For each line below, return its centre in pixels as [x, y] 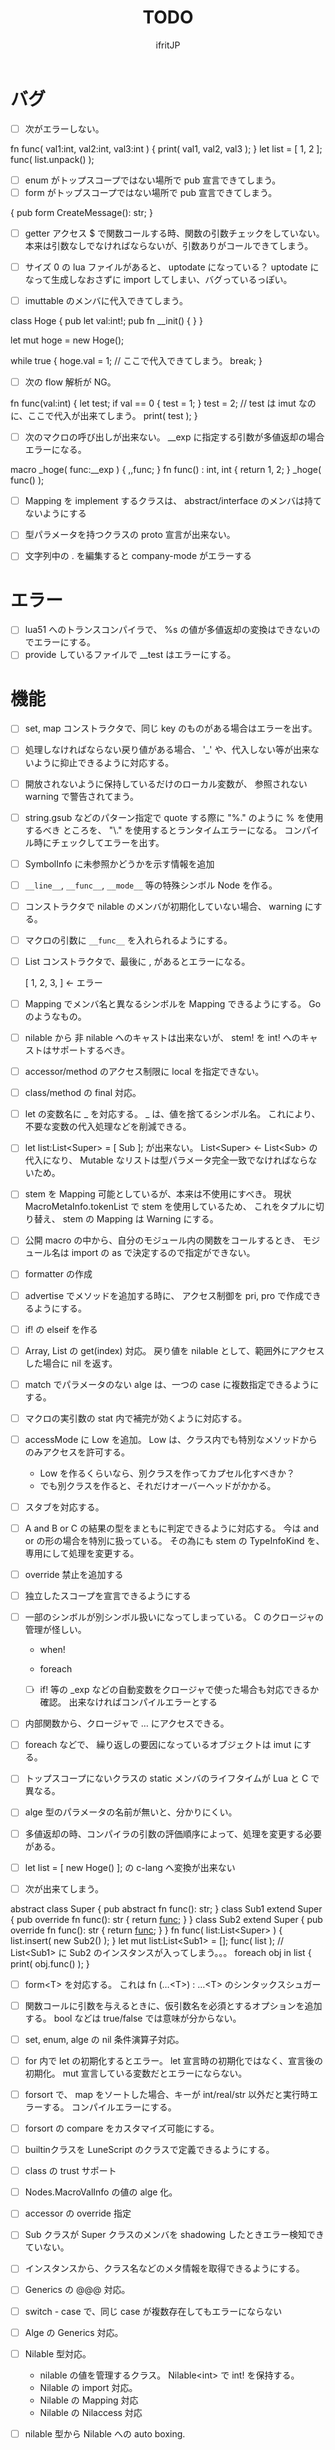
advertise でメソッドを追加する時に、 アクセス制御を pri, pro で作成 [164, 1295]
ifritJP [168, 45]
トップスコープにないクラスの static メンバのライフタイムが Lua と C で [172, 1778]
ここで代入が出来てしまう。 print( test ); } [112, 416]
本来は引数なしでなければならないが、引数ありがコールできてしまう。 [169, 245]
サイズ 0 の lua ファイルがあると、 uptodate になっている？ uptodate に [172, 267]
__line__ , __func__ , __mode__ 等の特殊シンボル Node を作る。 [151, 885]
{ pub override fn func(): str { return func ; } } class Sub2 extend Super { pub [166, 1919]
